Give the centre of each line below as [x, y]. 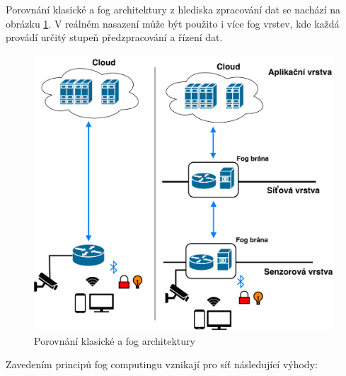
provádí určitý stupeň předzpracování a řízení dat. [114, 37]
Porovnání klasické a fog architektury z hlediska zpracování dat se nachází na [173, 9]
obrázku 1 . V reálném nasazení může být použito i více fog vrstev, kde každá [173, 23]
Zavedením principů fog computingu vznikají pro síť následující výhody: [162, 364]
